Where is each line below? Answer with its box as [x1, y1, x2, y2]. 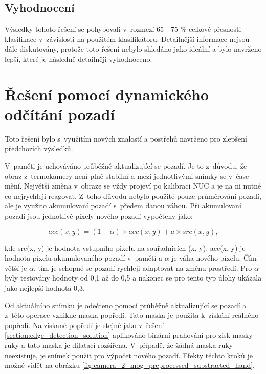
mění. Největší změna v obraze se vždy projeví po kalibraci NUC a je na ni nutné [5, 180, 261, 191]
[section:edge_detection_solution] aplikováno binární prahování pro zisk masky [5, 330, 253, 340]
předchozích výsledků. [5, 143, 73, 154]
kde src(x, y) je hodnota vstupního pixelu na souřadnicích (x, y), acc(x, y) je [5, 242, 246, 253]
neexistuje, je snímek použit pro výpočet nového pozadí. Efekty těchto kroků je [5, 349, 253, 360]
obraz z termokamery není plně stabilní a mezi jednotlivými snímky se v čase [5, 170, 249, 181]
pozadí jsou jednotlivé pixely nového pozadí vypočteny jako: [5, 211, 193, 221]
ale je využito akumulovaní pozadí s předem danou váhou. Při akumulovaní [5, 200, 241, 211]
